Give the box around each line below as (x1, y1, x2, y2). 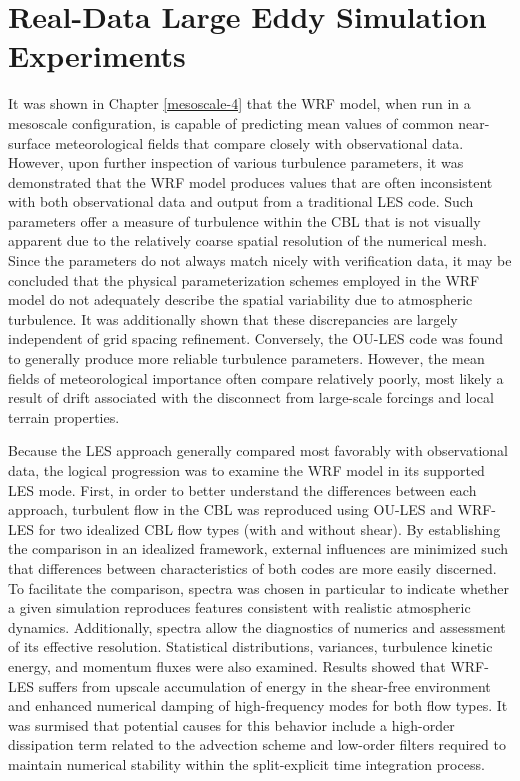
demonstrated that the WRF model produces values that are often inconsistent (8, 171, 493, 192)
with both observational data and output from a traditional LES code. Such (8, 191, 474, 212)
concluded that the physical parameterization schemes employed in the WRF (8, 269, 480, 290)
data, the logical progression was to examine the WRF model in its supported (8, 460, 485, 480)
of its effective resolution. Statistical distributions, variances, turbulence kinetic (8, 636, 493, 657)
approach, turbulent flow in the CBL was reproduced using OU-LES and (8, 499, 453, 520)
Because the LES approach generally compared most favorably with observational (8, 440, 508, 461)
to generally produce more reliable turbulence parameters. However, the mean (8, 348, 485, 369)
